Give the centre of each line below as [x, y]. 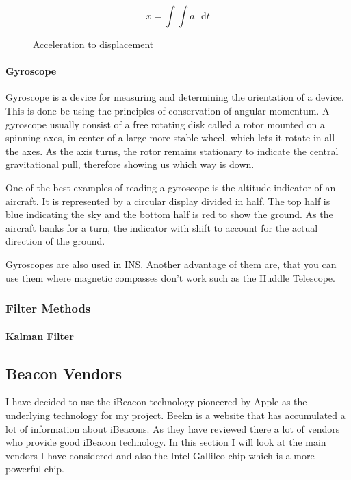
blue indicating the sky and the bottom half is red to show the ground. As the [169, 214]
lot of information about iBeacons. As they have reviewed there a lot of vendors [173, 428]
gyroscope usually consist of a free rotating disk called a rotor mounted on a [165, 124]
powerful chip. [35, 469]
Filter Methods [48, 308]
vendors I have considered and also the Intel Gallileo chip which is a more [160, 455]
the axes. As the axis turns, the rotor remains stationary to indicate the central [172, 151]
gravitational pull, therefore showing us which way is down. [130, 164]
